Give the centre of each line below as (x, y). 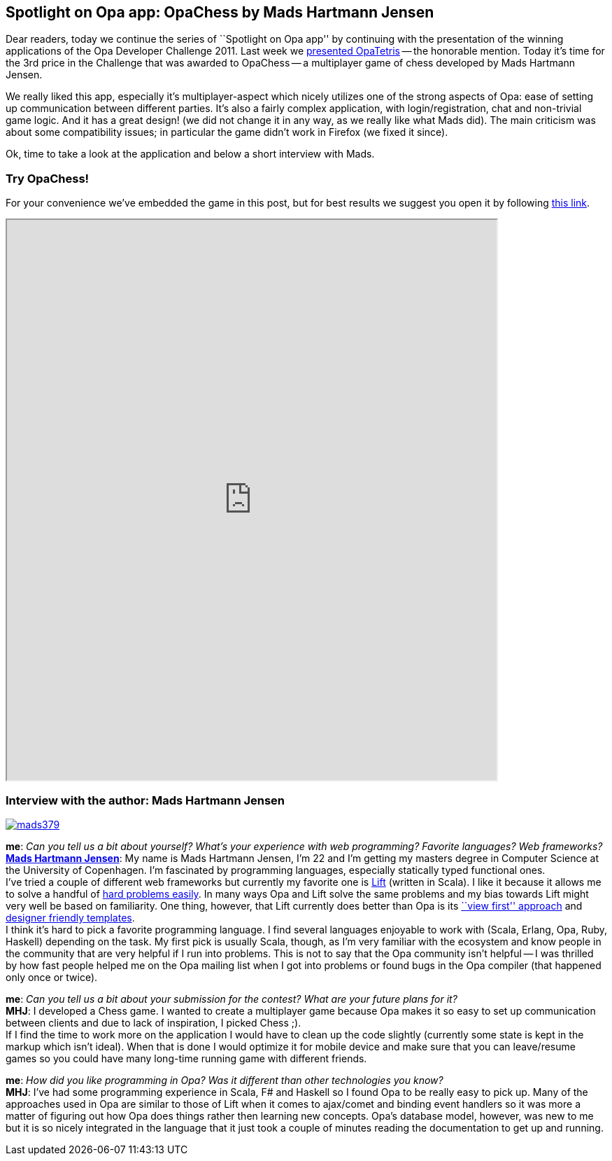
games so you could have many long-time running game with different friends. (186, 1058)
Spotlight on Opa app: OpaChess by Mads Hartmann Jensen (220, 12)
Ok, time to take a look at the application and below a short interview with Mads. (190, 154)
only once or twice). (52, 977)
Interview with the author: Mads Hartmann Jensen (145, 800)
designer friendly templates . (70, 917)
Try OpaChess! (48, 178)
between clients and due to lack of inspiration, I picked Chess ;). (154, 1022)
